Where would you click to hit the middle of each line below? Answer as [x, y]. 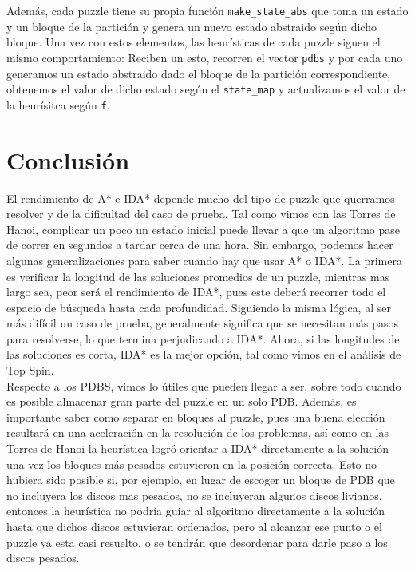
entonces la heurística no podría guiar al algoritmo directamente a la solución [196, 511]
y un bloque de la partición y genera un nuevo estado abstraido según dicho [192, 26]
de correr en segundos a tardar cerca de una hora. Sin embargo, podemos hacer [200, 245]
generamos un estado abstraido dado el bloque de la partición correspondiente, [199, 73]
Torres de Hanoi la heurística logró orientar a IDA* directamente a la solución [198, 448]
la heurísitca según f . [58, 104]
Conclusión [68, 159]
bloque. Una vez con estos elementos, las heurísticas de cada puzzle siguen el [194, 42]
